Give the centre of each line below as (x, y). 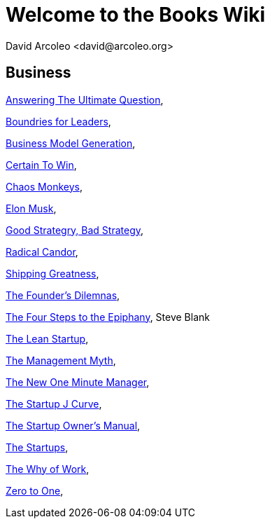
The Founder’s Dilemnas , (63, 295)
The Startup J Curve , (54, 404)
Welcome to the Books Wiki (136, 15)
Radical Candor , (42, 251)
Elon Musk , (31, 208)
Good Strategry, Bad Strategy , (75, 230)
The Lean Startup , (47, 338)
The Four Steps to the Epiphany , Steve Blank (108, 317)
